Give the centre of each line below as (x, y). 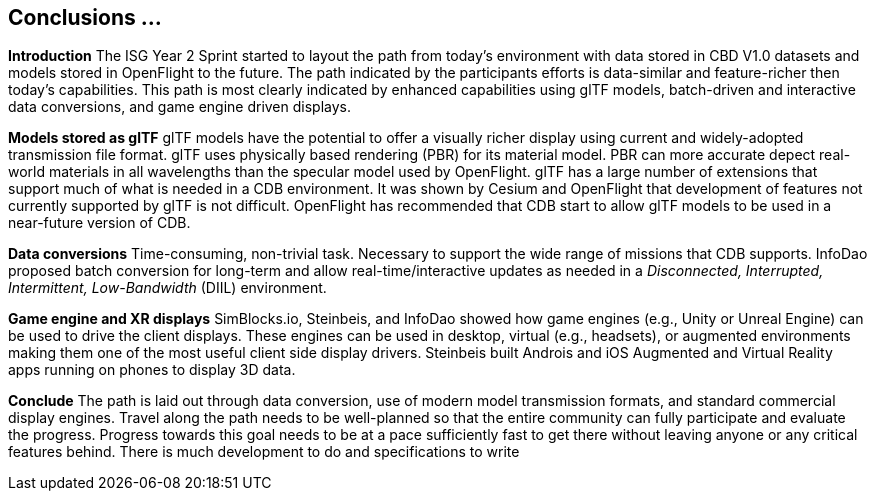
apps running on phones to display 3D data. (152, 370)
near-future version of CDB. (99, 223)
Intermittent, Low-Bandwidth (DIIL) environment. (167, 288)
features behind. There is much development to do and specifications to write (264, 452)
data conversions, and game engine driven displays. (180, 107)
